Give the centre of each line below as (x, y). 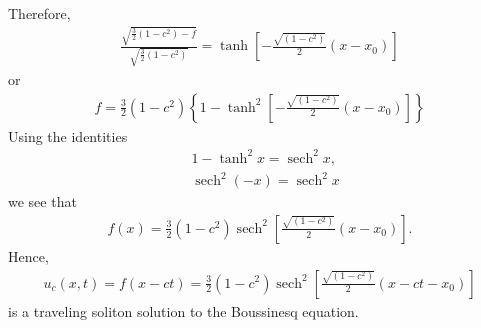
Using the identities (68, 135)
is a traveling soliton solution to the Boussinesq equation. (183, 310)
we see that (42, 201)
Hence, (28, 255)
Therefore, (39, 13)
